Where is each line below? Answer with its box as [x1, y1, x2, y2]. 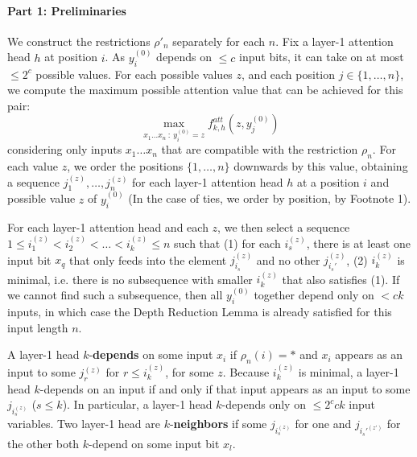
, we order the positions [67, 157, 184, 174]
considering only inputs [7, 141, 122, 158]
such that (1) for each [174, 235, 281, 252]
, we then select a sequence [217, 218, 350, 235]
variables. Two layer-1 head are [7, 415, 160, 432]
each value [7, 157, 58, 174]
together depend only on [254, 286, 374, 303]
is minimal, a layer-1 [298, 364, 399, 381]
